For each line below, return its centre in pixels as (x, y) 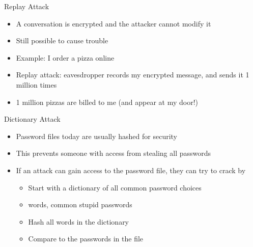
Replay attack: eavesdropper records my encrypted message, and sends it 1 (133, 75)
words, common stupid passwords (80, 204)
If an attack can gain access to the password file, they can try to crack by (131, 170)
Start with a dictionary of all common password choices (115, 187)
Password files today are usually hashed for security (96, 136)
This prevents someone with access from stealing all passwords (114, 153)
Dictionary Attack (32, 119)
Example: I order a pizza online (65, 57)
